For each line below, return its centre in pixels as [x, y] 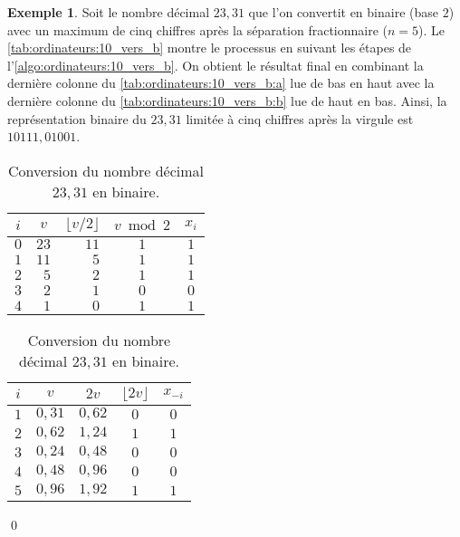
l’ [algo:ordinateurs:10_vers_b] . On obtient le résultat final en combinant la [216, 65]
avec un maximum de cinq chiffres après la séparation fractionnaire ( [198, 29]
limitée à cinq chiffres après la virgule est [300, 118]
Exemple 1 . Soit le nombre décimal [109, 12]
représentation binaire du [77, 118]
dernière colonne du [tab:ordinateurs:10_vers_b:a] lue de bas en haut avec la [221, 83]
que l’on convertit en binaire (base [343, 12]
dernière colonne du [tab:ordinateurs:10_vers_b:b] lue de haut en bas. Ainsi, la [227, 100]
